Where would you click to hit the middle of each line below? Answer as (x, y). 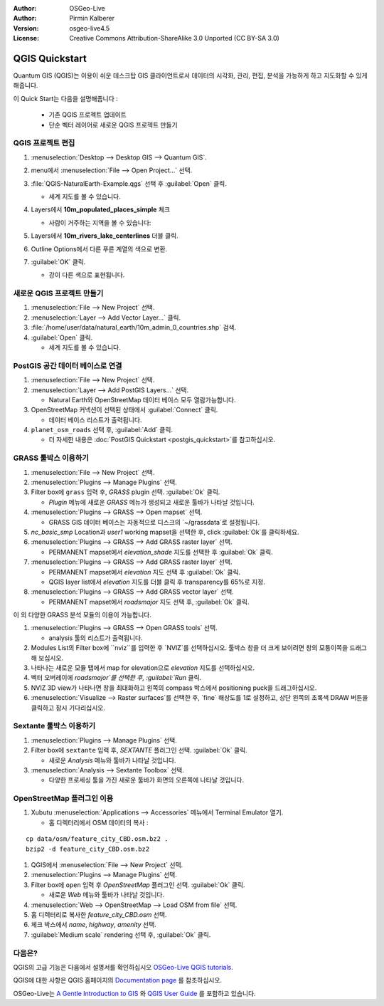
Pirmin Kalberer (92, 19)
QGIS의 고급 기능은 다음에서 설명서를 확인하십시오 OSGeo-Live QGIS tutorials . (123, 967)
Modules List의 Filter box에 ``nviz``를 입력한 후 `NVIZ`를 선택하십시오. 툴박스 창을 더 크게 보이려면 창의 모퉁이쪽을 (190, 648)
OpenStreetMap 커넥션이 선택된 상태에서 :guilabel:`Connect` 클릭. (124, 410)
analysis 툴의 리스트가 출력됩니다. (96, 638)
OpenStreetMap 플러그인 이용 (63, 799)
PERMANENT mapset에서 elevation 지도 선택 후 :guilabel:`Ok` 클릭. (145, 572)
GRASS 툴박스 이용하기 (51, 458)
